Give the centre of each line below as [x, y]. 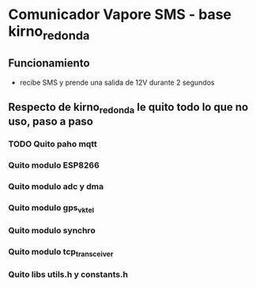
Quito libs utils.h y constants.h [68, 274]
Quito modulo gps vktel [51, 208]
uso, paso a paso [51, 121]
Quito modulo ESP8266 [54, 165]
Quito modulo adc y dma [56, 186]
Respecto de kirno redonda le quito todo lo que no [128, 108]
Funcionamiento [49, 64]
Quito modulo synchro [52, 231]
